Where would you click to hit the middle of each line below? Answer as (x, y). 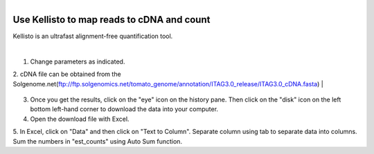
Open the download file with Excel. (80, 119)
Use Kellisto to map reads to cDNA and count (112, 20)
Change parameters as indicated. (78, 61)
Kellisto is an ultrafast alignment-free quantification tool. (93, 36)
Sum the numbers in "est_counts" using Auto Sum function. (98, 141)
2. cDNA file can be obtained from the (67, 74)
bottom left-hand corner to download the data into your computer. (124, 109)
